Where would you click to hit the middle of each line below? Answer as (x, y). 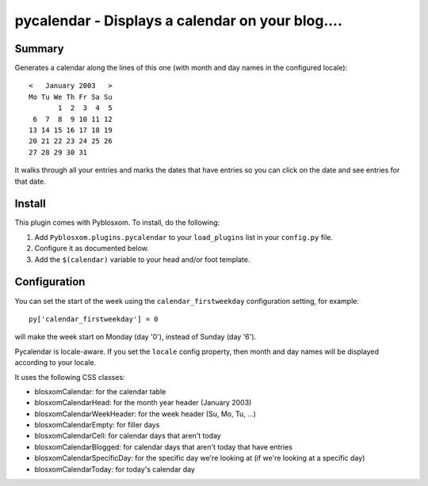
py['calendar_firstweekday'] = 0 (94, 319)
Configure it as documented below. (92, 249)
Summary (39, 49)
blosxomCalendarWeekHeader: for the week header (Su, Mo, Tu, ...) (145, 414)
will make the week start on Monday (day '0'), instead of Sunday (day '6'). (136, 337)
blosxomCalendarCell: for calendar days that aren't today (128, 436)
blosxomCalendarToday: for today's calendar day (115, 469)
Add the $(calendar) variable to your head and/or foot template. (142, 259)
